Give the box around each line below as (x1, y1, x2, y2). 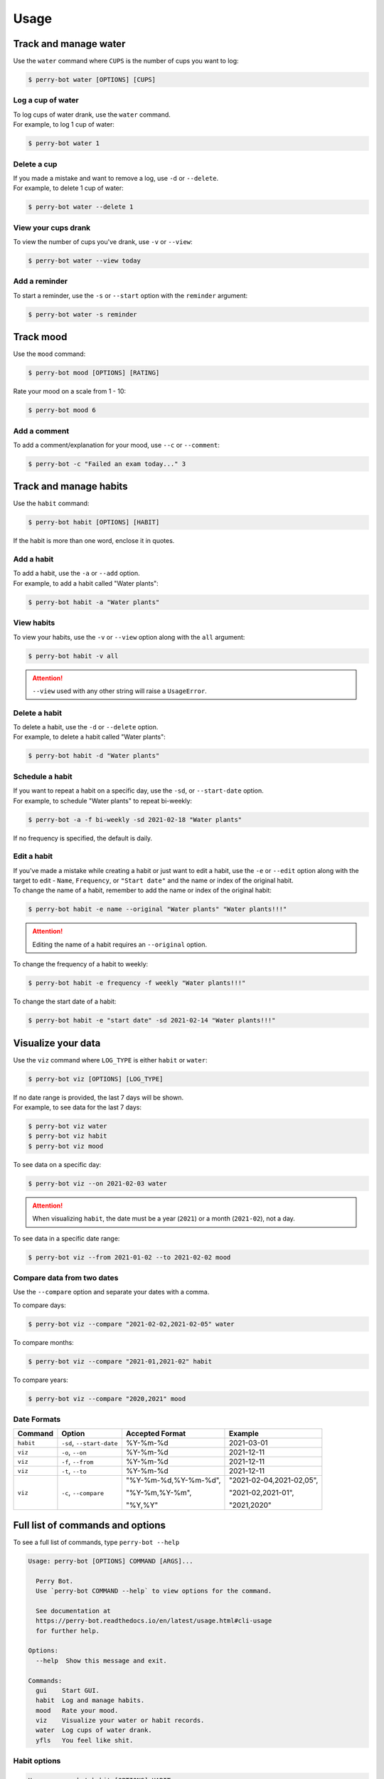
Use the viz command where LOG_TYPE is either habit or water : (13, 1055, 208, 1064)
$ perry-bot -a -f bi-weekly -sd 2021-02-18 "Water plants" (28, 815, 242, 823)
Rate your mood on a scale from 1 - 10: (13, 387, 127, 396)
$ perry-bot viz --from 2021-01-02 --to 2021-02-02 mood (28, 1253, 231, 1261)
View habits (13, 618, 55, 628)
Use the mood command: (13, 349, 86, 359)
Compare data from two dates (13, 1272, 119, 1282)
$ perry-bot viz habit (28, 1132, 107, 1140)
